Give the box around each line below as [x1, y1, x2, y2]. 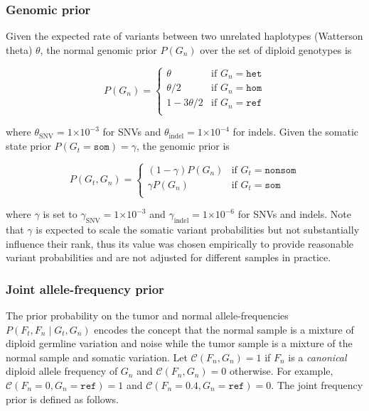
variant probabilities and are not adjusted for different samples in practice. [6, 250, 331, 265]
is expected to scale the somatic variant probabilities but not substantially [36, 222, 360, 237]
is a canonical [288, 349, 347, 364]
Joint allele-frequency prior [6, 280, 164, 297]
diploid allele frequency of [6, 363, 118, 378]
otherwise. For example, [229, 363, 333, 378]
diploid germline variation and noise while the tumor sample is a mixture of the [6, 336, 353, 351]
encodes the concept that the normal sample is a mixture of [94, 322, 354, 336]
